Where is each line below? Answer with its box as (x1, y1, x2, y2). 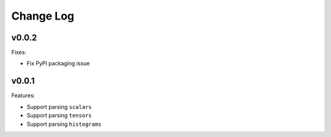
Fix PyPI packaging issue (26, 60, 90, 67)
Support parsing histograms (26, 120, 102, 128)
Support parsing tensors (26, 112, 92, 119)
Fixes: (11, 49, 27, 56)
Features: (11, 92, 36, 99)
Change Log (11, 9, 75, 23)
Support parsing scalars (26, 103, 92, 110)
